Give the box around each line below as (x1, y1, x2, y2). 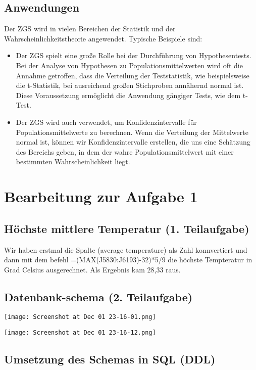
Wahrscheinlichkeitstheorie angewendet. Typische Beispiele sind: (4, 33, 202, 43)
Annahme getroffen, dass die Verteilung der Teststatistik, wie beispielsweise (16, 70, 249, 80)
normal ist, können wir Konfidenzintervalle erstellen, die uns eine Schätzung (16, 136, 250, 147)
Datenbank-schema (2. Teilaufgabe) (4, 289, 193, 304)
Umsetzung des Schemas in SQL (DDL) (4, 351, 216, 367)
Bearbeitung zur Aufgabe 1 (4, 186, 198, 207)
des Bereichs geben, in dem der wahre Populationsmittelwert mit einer (16, 146, 234, 157)
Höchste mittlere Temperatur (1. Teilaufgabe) (4, 220, 249, 236)
